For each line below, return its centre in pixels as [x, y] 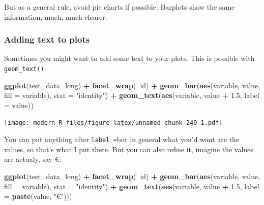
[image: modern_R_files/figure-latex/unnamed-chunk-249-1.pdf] [113, 123]
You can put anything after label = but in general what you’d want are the [122, 139]
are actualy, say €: [33, 159]
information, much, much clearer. [56, 16]
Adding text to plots [47, 39]
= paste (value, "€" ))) [38, 196]
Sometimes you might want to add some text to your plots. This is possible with [129, 58]
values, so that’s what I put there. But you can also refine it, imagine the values [129, 149]
